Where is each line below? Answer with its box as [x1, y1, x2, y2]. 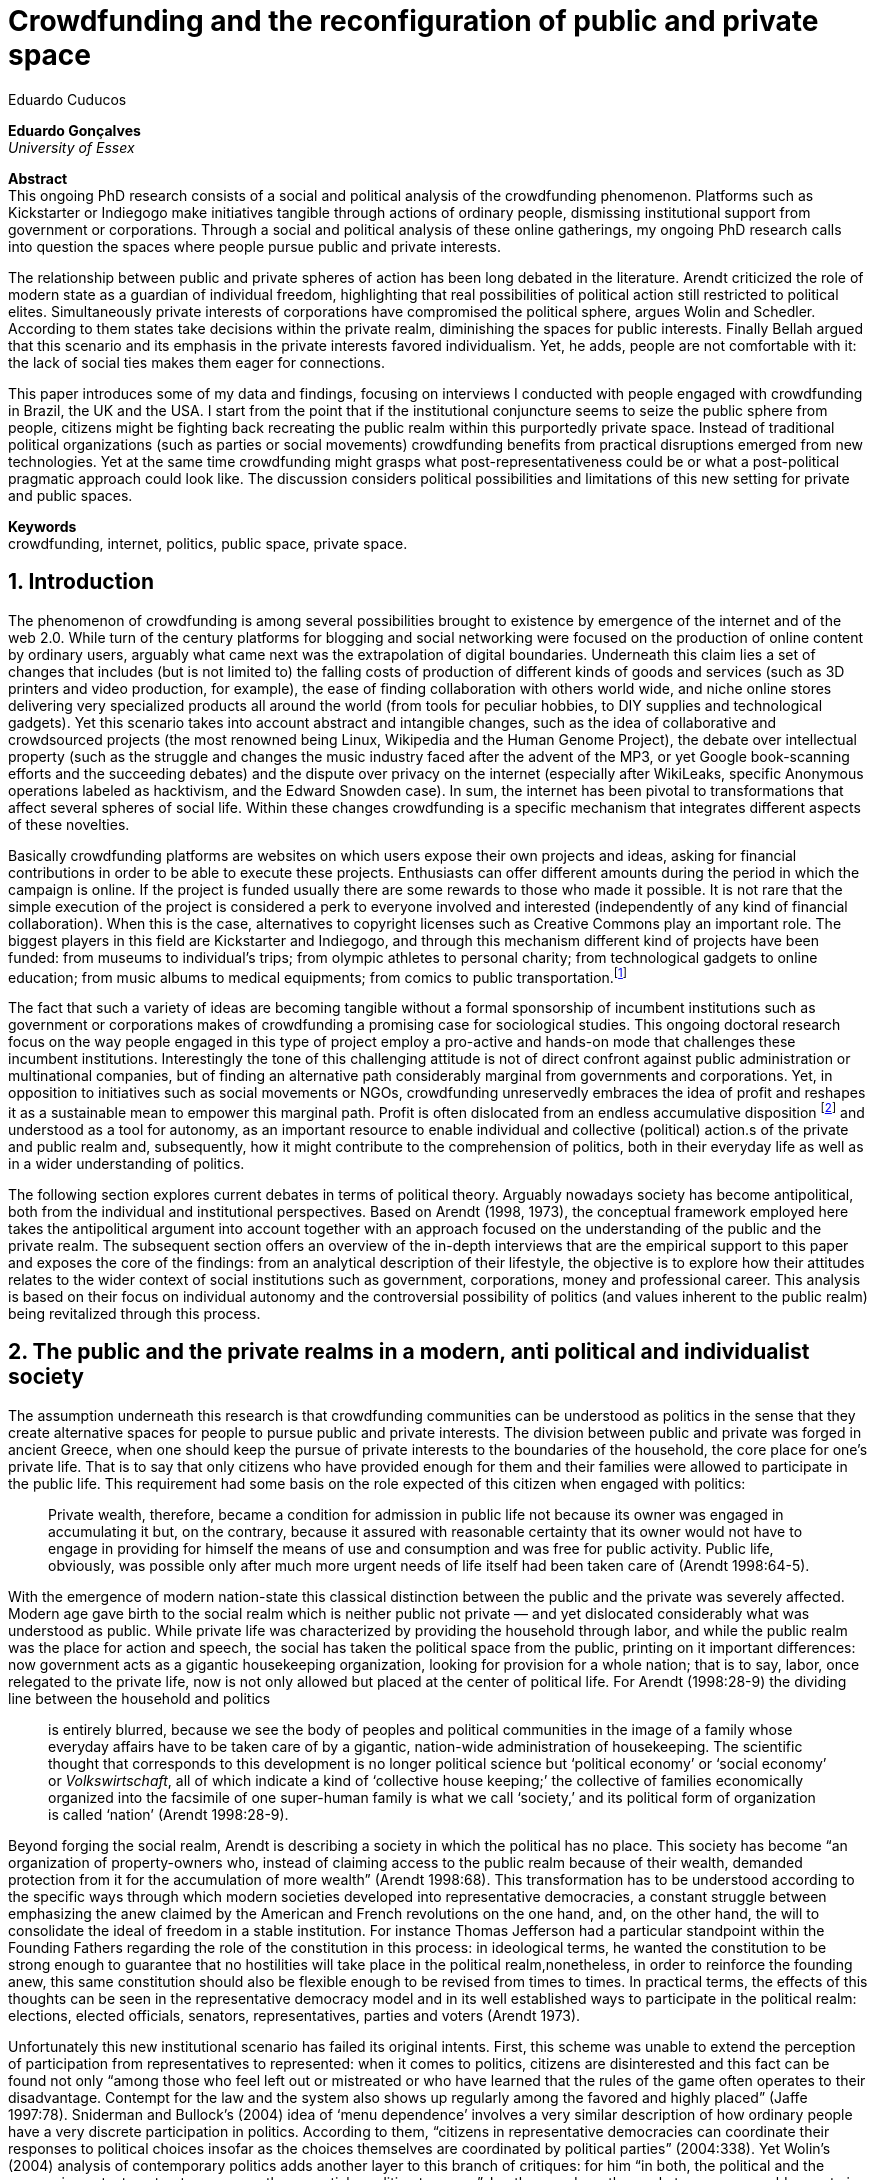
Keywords [8, 517, 77, 535]
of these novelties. [8, 815, 130, 833]
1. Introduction [8, 569, 154, 595]
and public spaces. [8, 486, 133, 504]
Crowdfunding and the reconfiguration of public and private [8, 4, 819, 38]
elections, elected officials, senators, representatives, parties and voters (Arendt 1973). [8, 2006, 581, 2024]
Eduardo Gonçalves [8, 121, 141, 139]
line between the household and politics [8, 1689, 271, 1707]
